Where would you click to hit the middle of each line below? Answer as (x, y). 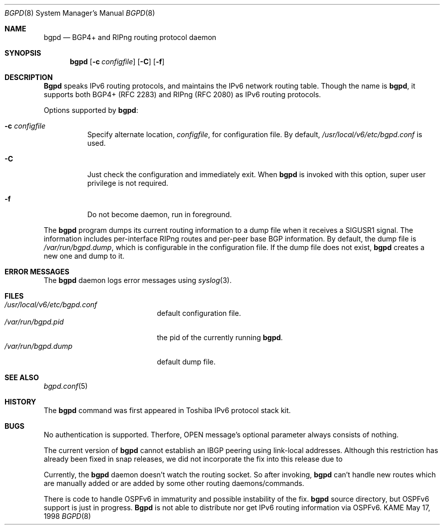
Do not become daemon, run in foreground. (159, 214)
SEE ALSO (22, 377)
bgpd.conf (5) (66, 386)
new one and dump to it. (84, 256)
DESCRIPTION (29, 77)
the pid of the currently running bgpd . (220, 337)
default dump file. (186, 362)
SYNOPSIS (23, 53)
